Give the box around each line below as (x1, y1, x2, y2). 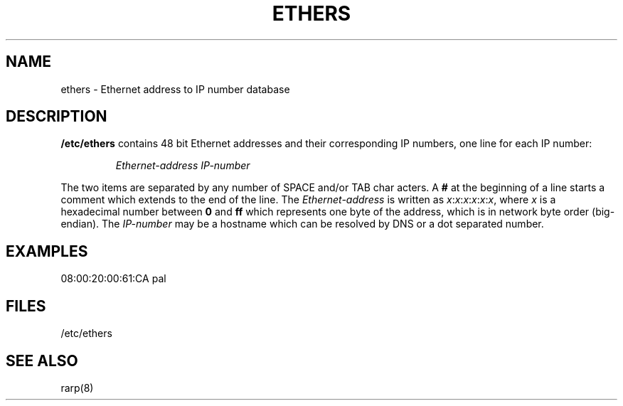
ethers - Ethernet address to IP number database (60, 82, 290, 95)
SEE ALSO (6, 351, 78, 370)
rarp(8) (60, 381, 94, 394)
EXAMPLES (6, 242, 88, 260)
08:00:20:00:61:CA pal (60, 272, 166, 285)
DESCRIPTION (6, 107, 107, 126)
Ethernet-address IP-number (115, 159, 250, 172)
